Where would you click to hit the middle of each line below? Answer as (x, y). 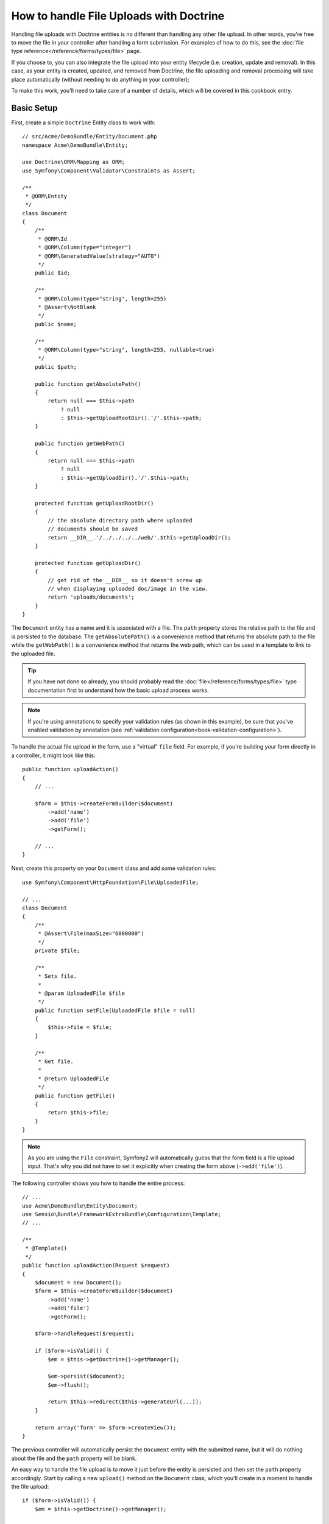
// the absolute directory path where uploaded (120, 520)
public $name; (56, 324)
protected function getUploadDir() (88, 563)
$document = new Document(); (78, 1283)
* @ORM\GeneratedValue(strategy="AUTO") (99, 256)
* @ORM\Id (53, 239)
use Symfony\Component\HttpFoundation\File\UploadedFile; (111, 882)
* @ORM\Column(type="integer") (85, 247)
